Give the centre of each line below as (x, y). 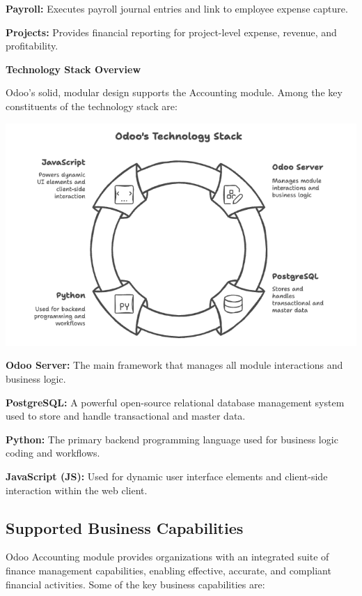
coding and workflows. (53, 453)
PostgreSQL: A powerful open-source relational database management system (175, 402)
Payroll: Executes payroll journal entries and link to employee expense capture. (177, 8)
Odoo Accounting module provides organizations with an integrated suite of (167, 557)
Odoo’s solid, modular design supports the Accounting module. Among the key (174, 92)
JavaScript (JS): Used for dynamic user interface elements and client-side (167, 476)
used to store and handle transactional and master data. (126, 416)
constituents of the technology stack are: (92, 106)
